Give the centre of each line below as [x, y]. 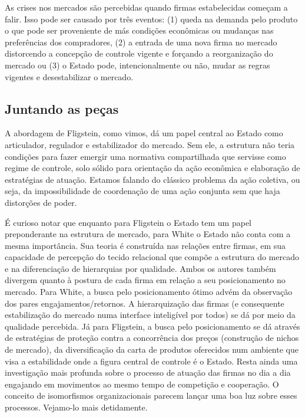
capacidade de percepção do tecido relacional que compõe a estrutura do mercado [152, 257]
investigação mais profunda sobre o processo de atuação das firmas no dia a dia [148, 372]
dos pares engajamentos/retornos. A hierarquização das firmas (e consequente [145, 303]
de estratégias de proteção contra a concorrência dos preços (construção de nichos [152, 338]
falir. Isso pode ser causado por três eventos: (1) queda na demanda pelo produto [151, 19]
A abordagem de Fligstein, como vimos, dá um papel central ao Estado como [144, 133]
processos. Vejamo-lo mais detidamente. [76, 407]
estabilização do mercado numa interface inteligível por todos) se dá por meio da [150, 315]
